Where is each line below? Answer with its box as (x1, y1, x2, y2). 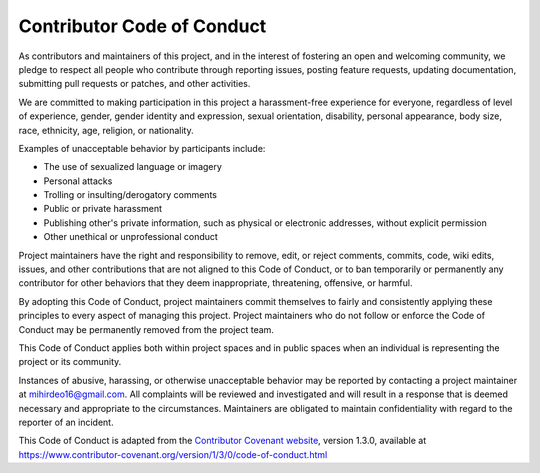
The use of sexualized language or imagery (43, 161, 222, 173)
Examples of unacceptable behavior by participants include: (18, 142, 266, 154)
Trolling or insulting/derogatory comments (43, 189, 217, 201)
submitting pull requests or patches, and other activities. (18, 78, 251, 90)
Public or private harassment (43, 203, 163, 215)
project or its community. (18, 356, 122, 368)
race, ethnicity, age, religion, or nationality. (18, 124, 194, 136)
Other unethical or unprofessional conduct (43, 231, 219, 243)
